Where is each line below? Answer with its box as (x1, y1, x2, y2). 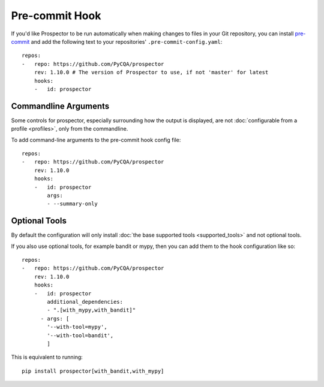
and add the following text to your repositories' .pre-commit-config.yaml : (31, 38, 223, 45)
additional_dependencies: (47, 298, 123, 305)
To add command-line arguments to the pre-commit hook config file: (11, 136, 181, 143)
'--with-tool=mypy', (47, 323, 107, 331)
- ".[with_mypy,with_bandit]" (47, 307, 136, 314)
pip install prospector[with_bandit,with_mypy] (22, 367, 164, 374)
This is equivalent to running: (11, 353, 83, 361)
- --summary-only (47, 201, 98, 207)
